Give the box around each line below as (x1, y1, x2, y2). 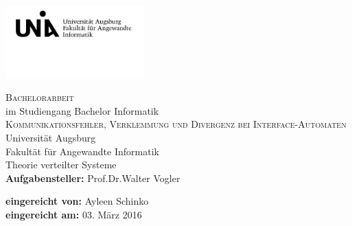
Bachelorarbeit (5, 90, 74, 104)
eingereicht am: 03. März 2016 (5, 207, 142, 222)
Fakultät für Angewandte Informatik (5, 144, 159, 158)
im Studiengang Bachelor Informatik (5, 103, 159, 117)
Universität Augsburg (5, 131, 96, 145)
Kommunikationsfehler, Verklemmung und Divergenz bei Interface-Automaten (5, 117, 347, 131)
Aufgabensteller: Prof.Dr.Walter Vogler (5, 170, 180, 185)
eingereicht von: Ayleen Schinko (5, 194, 149, 208)
